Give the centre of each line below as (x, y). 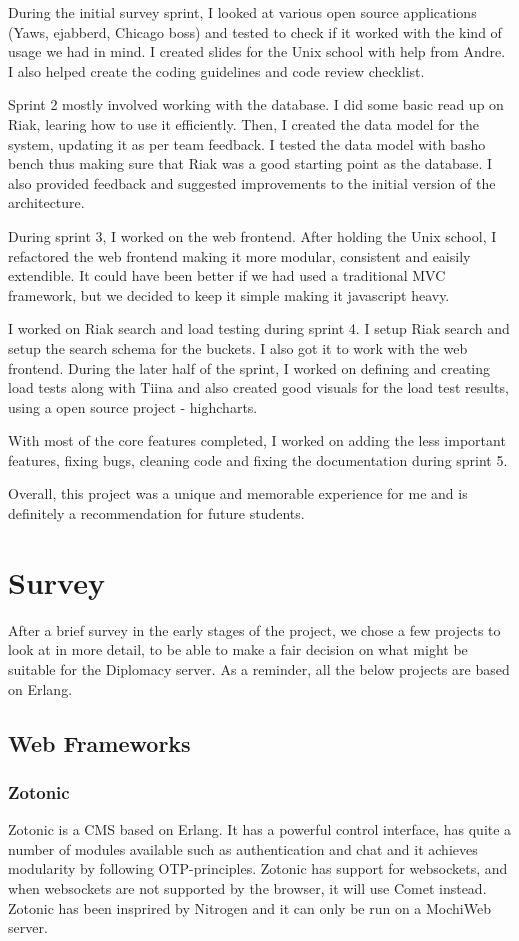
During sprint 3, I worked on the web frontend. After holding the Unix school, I (252, 235)
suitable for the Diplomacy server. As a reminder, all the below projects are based (259, 668)
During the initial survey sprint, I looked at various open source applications (242, 12)
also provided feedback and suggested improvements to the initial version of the (252, 182)
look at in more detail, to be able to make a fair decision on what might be (238, 649)
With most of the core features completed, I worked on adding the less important (257, 440)
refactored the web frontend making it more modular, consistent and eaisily (239, 255)
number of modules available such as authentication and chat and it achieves (243, 848)
